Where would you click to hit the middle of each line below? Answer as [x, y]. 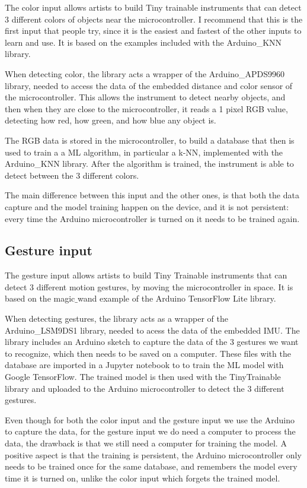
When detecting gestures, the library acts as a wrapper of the [116, 319]
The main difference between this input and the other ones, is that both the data [152, 195]
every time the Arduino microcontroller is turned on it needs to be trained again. [152, 218]
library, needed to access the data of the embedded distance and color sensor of [149, 85]
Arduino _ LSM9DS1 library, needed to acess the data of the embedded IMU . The [152, 330]
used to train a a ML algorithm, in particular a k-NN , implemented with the [144, 152]
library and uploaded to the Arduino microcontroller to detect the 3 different [145, 388]
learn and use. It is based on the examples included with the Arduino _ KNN [143, 42]
